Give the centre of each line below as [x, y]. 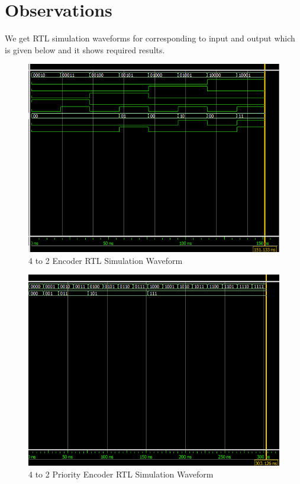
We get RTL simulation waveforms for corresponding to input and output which [150, 38]
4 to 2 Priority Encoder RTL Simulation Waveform [121, 474]
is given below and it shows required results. [85, 49]
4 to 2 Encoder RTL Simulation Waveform [106, 260]
